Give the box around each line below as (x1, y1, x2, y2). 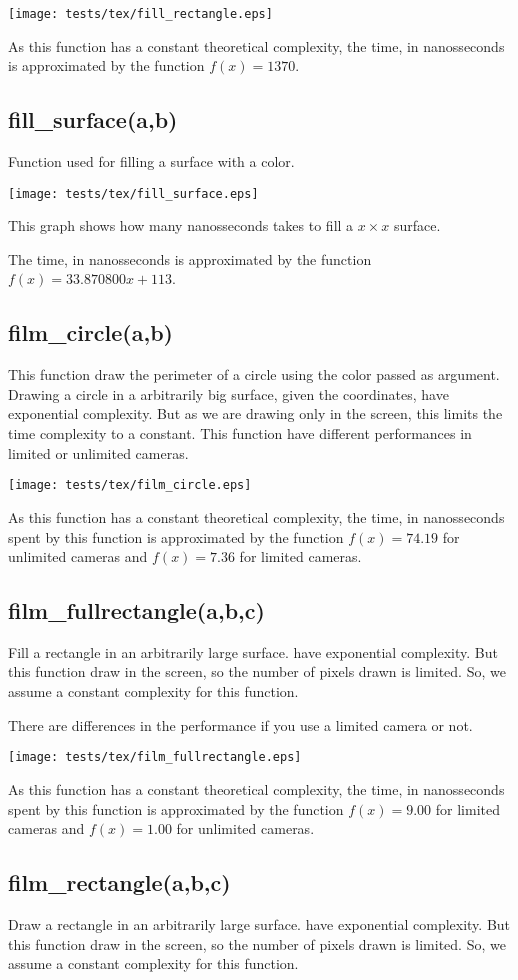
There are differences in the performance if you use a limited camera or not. (8, 714, 473, 735)
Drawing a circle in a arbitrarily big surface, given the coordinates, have (8, 383, 449, 404)
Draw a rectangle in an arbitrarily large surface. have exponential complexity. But (8, 913, 511, 934)
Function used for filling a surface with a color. (8, 151, 295, 172)
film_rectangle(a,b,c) (8, 867, 231, 898)
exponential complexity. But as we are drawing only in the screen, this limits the (8, 403, 503, 424)
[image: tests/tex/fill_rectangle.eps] (8, 7, 273, 21)
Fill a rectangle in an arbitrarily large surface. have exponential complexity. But (8, 641, 498, 662)
